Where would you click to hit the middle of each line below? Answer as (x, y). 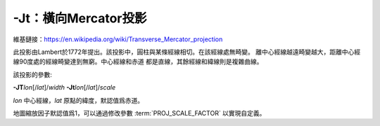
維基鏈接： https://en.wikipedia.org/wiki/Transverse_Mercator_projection (118, 39)
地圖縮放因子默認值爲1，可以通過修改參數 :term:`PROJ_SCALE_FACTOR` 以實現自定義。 (139, 113)
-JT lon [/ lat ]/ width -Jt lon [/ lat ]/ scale (64, 87)
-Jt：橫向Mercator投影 (80, 18)
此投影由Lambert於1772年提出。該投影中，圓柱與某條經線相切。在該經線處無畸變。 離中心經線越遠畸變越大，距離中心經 (187, 52)
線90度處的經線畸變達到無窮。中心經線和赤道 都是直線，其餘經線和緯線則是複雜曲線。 (138, 62)
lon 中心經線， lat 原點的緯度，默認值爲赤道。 (78, 100)
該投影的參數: (33, 74)
